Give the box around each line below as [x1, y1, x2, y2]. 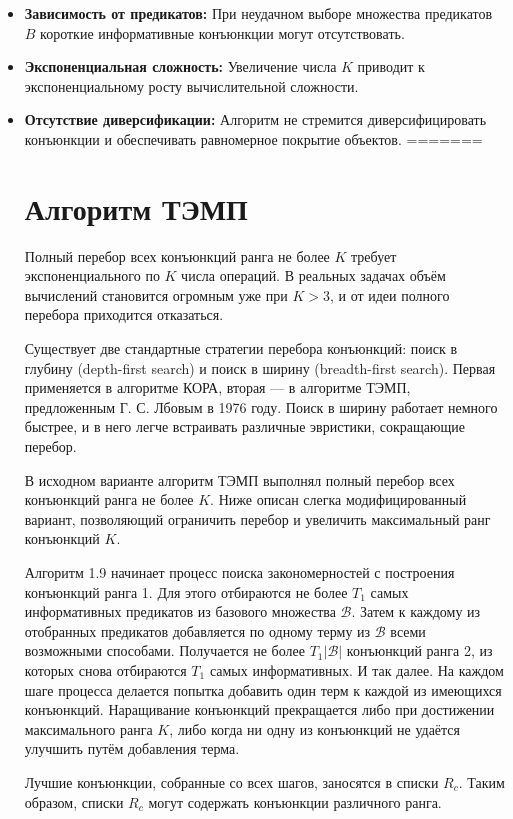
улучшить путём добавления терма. [24, 738, 240, 759]
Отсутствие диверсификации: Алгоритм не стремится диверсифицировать [24, 109, 487, 130]
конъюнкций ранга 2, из [346, 640, 493, 661]
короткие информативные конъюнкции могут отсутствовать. [40, 22, 405, 43]
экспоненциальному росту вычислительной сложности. [24, 75, 359, 96]
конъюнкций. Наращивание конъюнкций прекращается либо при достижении [24, 699, 495, 720]
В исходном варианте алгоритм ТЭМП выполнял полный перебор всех [24, 469, 455, 490]
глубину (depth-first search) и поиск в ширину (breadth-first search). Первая [24, 357, 496, 378]
